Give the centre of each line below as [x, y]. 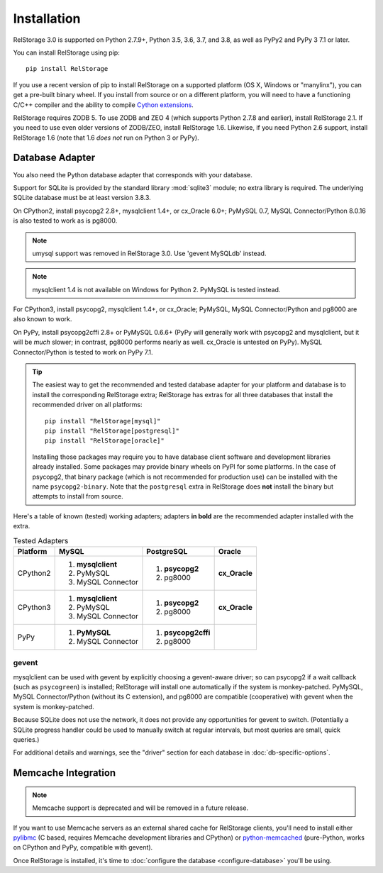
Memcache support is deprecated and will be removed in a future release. [140, 808]
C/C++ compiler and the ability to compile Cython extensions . [104, 105]
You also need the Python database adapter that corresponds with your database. [133, 174]
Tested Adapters [41, 540]
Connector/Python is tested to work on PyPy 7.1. [83, 352]
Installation [47, 18]
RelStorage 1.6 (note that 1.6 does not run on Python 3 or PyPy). [106, 138]
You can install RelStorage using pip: [66, 52]
